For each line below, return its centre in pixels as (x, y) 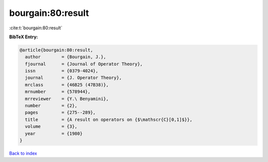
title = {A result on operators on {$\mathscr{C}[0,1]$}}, (109, 120)
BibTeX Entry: (24, 37)
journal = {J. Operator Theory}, (73, 78)
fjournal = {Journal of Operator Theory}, (84, 64)
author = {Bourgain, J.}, (66, 57)
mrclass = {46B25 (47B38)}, (67, 85)
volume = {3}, (51, 126)
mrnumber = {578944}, (58, 92)
